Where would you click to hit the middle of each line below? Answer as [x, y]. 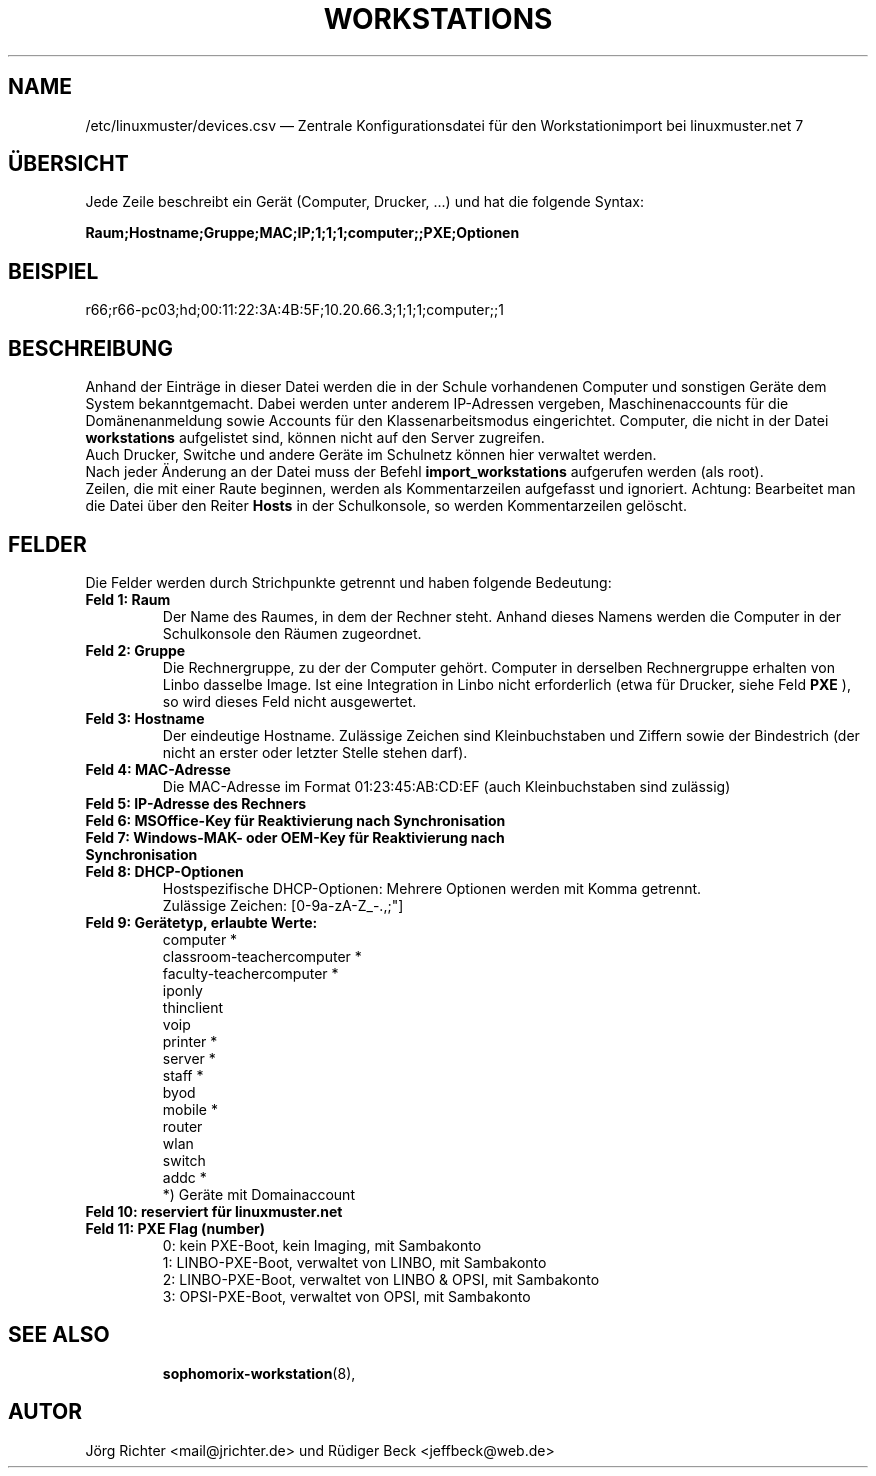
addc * [184, 1177]
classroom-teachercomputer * [262, 956]
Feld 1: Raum [128, 599]
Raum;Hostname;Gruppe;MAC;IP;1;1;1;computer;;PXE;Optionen [302, 233]
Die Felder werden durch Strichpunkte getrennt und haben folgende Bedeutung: [348, 582]
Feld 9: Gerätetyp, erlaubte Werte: [201, 922]
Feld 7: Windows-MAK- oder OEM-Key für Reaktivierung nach [295, 837]
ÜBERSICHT [68, 164]
